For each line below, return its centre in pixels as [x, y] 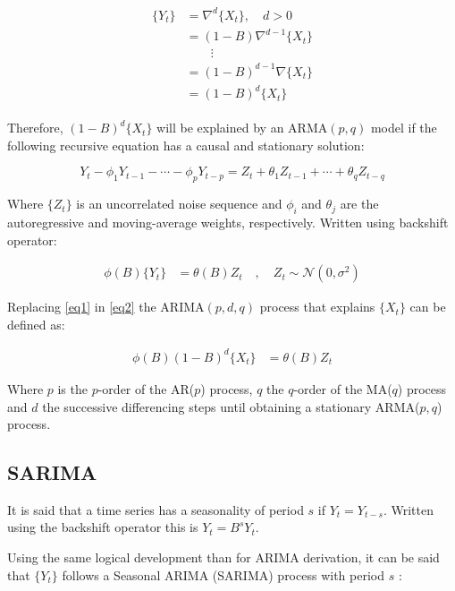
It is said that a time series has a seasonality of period [156, 509]
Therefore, [35, 128]
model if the [404, 128]
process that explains [317, 307]
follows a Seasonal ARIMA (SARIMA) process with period [223, 574]
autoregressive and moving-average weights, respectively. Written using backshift [228, 222]
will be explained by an [220, 128]
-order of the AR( [146, 388]
